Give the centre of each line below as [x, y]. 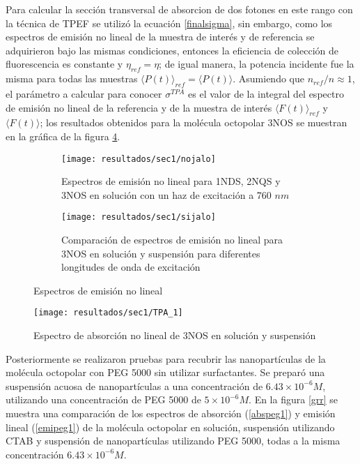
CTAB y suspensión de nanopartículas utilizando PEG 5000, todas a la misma [173, 441]
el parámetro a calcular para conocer [84, 93]
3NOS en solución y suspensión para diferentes [161, 253]
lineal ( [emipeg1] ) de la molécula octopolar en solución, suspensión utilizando [170, 427]
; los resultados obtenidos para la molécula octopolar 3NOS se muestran [194, 122]
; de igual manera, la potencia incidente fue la [257, 64]
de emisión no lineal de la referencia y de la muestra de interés [139, 107]
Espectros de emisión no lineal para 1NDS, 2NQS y [171, 181]
